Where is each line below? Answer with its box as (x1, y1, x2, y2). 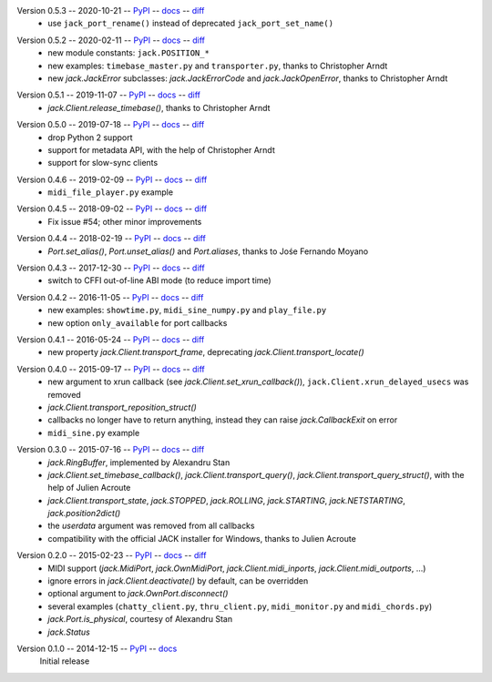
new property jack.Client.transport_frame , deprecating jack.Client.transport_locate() (47, 347, 364, 358)
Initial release (39, 656, 90, 667)
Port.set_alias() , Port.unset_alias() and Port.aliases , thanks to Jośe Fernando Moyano (47, 246, 369, 257)
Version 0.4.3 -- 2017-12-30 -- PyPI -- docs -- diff (16, 262, 205, 273)
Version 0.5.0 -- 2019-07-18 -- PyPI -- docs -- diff (16, 119, 205, 130)
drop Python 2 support (47, 132, 133, 143)
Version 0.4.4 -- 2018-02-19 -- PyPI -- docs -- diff (16, 233, 207, 244)
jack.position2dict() (47, 508, 121, 519)
